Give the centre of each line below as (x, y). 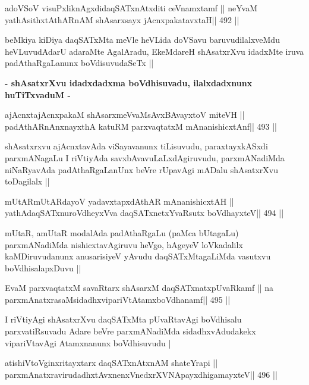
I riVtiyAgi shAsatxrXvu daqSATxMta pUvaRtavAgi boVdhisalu (123, 319)
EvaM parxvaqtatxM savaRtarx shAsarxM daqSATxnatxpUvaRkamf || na (139, 288)
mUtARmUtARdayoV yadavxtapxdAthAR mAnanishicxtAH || (119, 201)
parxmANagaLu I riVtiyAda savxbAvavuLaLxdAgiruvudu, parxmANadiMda (145, 157)
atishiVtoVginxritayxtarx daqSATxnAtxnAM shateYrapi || (111, 363)
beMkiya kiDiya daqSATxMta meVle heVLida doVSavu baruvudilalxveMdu (142, 40)
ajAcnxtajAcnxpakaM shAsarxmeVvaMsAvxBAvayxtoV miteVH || (125, 115)
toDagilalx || (27, 181)
